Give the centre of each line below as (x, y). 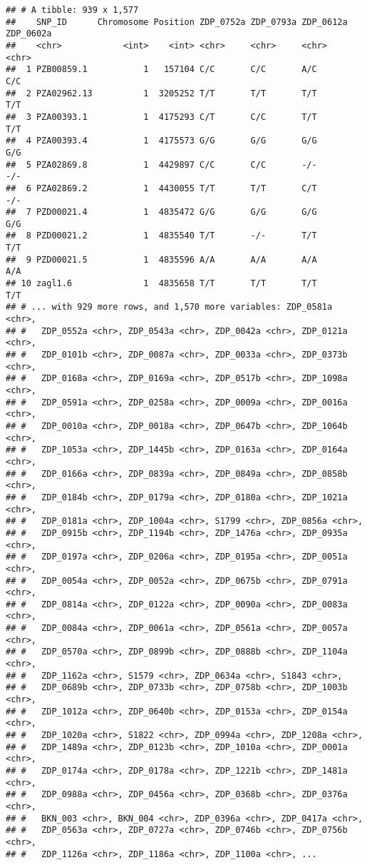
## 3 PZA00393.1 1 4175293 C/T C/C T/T (161, 117)
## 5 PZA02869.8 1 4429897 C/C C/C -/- (161, 165)
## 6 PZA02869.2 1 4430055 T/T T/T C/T (161, 188)
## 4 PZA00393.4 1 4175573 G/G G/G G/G (161, 141)
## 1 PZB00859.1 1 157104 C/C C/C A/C (161, 70)
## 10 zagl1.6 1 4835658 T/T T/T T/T (161, 284)
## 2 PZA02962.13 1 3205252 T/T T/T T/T (161, 93)
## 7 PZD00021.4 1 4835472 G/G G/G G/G (161, 212)
